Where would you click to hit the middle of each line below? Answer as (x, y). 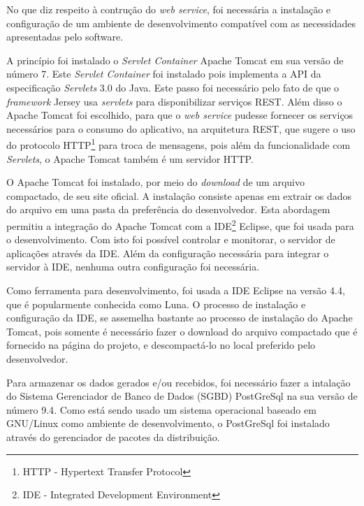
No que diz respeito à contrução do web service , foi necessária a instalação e (169, 9)
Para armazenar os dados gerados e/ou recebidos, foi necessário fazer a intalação (179, 382)
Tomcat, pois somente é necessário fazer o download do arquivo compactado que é (182, 331)
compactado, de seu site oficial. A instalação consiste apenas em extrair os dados (179, 195)
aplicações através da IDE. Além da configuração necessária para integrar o (168, 253)
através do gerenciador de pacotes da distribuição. (113, 436)
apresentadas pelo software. (65, 37)
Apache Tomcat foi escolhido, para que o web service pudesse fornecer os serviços (180, 115)
